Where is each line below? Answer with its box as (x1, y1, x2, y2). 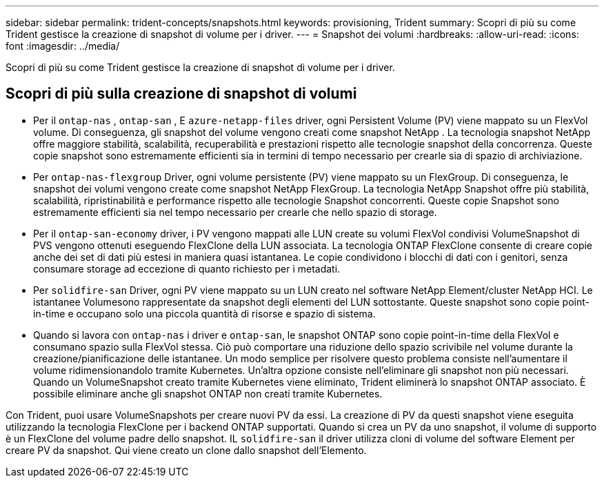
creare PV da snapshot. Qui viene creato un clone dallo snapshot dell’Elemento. (6, 444, 367, 456)
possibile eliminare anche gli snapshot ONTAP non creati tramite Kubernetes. (33, 387, 383, 400)
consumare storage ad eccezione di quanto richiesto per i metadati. (33, 262, 341, 275)
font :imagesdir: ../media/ (6, 40, 120, 52)
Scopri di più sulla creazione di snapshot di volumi (6, 85, 357, 103)
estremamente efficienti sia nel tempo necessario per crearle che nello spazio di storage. (33, 206, 437, 218)
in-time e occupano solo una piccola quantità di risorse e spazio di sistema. (33, 307, 376, 319)
